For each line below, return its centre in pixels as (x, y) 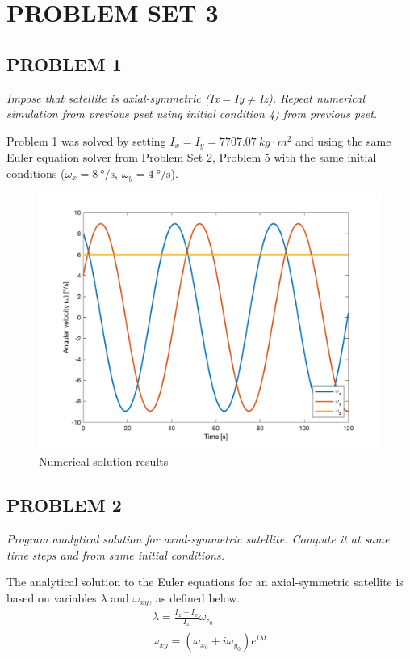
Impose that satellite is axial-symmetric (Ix (113, 97)
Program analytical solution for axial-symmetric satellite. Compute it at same (198, 539)
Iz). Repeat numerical (312, 97)
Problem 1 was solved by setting (86, 140)
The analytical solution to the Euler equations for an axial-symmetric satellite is (205, 582)
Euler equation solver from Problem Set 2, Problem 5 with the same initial (192, 157)
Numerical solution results (104, 461)
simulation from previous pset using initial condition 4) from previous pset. (192, 114)
